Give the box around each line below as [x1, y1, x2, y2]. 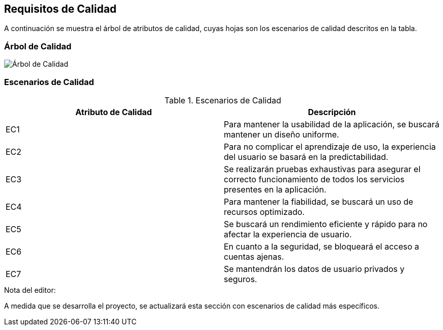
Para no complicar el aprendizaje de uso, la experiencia [224, 141, 436, 152]
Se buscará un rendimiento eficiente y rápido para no [224, 218, 428, 229]
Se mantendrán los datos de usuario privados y [224, 263, 405, 274]
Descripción [308, 106, 356, 117]
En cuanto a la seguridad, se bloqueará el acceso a [224, 241, 420, 252]
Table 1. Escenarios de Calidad [164, 95, 281, 105]
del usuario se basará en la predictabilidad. [224, 151, 389, 162]
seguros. [224, 273, 257, 284]
